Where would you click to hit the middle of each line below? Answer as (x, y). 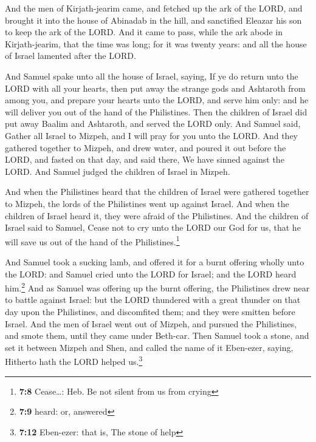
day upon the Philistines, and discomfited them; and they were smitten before (150, 311)
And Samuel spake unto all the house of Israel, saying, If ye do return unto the (152, 76)
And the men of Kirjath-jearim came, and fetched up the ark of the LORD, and (154, 8)
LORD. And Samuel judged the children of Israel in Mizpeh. (118, 171)
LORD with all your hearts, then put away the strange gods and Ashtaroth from (155, 88)
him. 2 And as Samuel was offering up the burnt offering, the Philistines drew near (157, 287)
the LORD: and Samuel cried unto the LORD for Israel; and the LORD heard (151, 274)
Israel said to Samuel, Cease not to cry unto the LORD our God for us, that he (153, 227)
